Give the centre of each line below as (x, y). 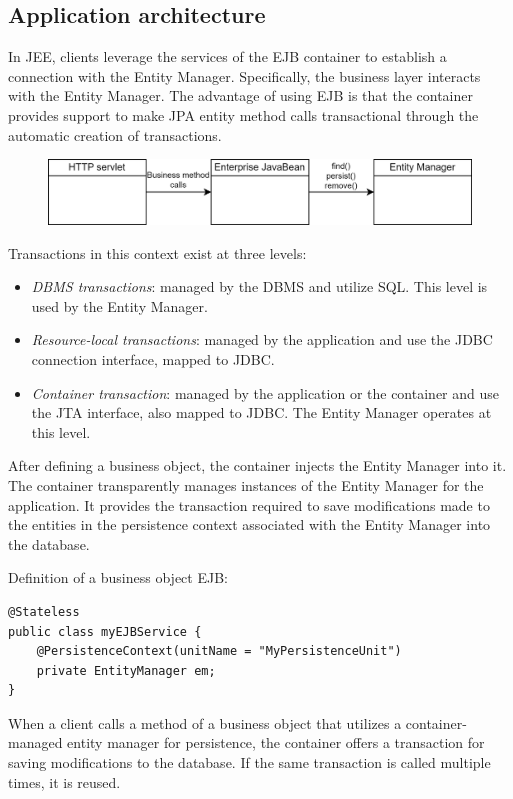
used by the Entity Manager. (119, 305)
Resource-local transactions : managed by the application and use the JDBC (262, 339)
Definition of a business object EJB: (118, 577)
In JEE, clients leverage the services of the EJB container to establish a (227, 56)
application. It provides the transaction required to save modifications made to (249, 504)
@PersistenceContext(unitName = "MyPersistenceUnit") (219, 651)
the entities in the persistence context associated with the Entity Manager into (249, 524)
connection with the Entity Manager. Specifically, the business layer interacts (244, 75)
